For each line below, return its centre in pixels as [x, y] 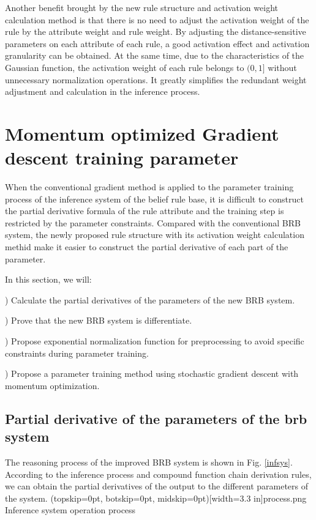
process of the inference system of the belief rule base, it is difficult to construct [154, 199]
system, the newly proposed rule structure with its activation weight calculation [155, 235]
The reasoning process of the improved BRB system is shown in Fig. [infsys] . [149, 462]
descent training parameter [122, 158]
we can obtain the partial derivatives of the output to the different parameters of [157, 486]
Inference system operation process [70, 510]
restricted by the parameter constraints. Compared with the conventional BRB [153, 222]
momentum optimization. [52, 385]
